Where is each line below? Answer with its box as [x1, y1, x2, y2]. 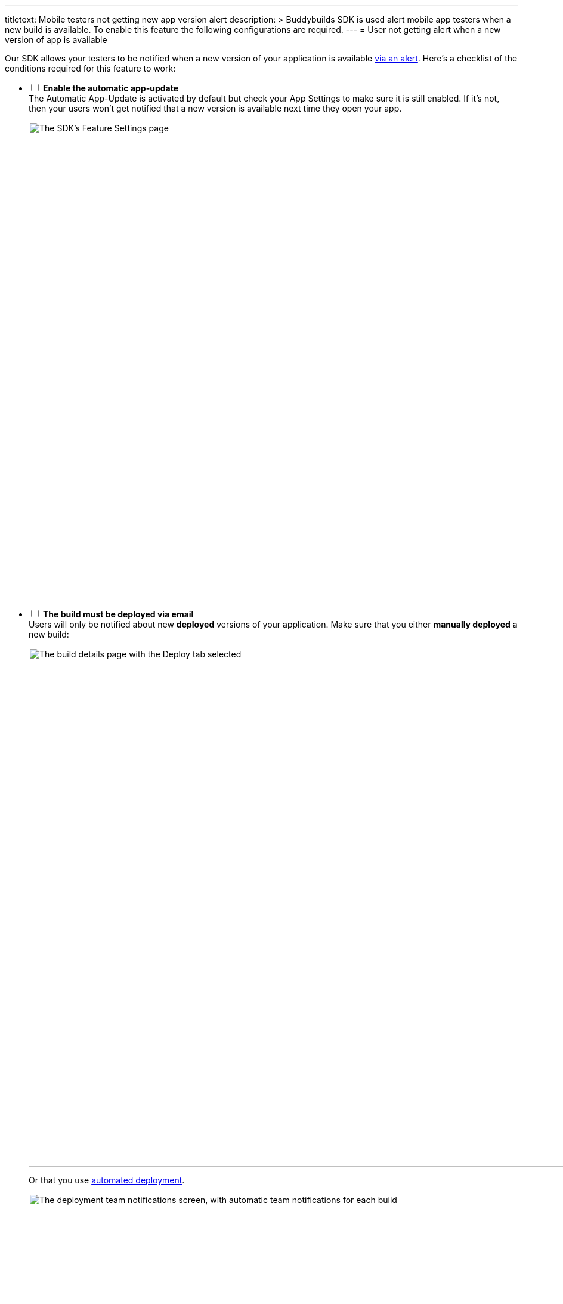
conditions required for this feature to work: [5, 63, 176, 73]
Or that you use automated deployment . [29, 1175, 185, 1185]
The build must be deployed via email [42, 609, 194, 619]
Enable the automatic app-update [42, 83, 179, 93]
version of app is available [5, 35, 107, 45]
